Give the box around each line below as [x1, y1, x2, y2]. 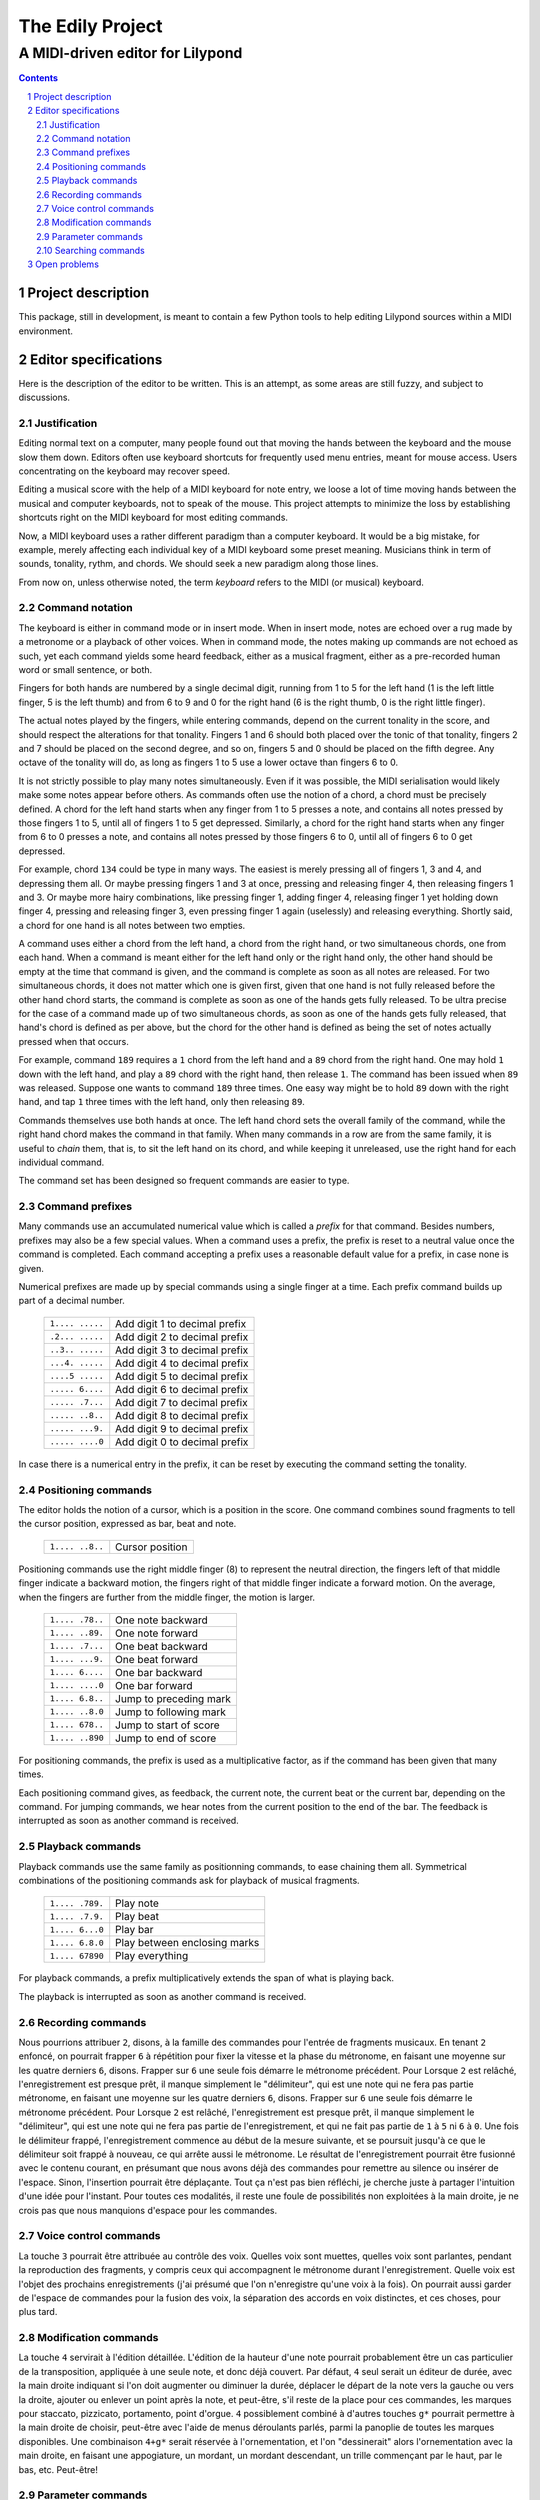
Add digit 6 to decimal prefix [115, 1382, 249, 1396]
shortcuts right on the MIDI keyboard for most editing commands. [18, 511, 289, 524]
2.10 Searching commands [36, 245, 145, 257]
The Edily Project [18, 15, 164, 37]
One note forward [115, 1626, 199, 1640]
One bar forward [115, 1678, 194, 1692]
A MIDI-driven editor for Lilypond [18, 44, 243, 62]
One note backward [115, 1613, 209, 1627]
